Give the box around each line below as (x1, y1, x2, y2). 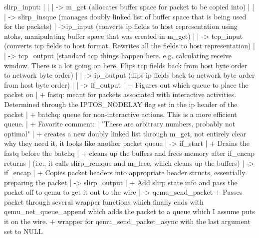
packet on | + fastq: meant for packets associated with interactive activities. (4, 89, 237, 100)
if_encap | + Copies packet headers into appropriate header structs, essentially (4, 167, 246, 178)
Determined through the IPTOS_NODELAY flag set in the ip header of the (4, 99, 238, 109)
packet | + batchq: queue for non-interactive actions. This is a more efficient (4, 109, 237, 119)
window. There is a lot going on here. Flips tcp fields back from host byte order (4, 60, 248, 70)
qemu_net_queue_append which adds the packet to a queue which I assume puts (4, 206, 255, 217)
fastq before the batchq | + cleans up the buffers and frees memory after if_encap (4, 147, 255, 158)
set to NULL (4, 226, 43, 236)
